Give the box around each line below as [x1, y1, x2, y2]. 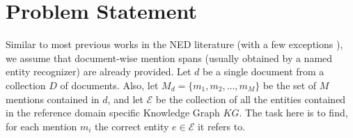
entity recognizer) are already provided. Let [6, 64, 191, 79]
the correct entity [95, 118, 169, 133]
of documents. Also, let [60, 77, 159, 92]
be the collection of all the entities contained [155, 91, 346, 106]
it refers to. [197, 118, 246, 133]
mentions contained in [6, 91, 100, 106]
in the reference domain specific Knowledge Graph [6, 105, 220, 120]
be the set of [262, 77, 317, 92]
